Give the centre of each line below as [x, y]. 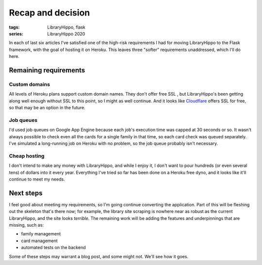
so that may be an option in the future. [47, 108]
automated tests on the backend [53, 248]
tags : [14, 27]
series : [16, 33]
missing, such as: [26, 225]
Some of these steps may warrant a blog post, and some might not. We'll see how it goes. [99, 256]
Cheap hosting [27, 156]
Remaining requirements [47, 70]
